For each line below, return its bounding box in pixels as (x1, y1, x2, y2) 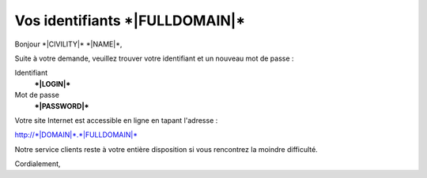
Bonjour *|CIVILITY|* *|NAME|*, (14, 39, 123, 49)
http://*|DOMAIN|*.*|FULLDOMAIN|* (14, 130, 138, 139)
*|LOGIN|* (34, 79, 71, 88)
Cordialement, (14, 159, 61, 169)
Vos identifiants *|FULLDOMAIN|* (14, 12, 245, 29)
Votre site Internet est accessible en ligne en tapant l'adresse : (14, 115, 218, 125)
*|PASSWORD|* (34, 101, 90, 110)
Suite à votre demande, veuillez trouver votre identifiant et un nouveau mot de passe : (14, 54, 294, 63)
